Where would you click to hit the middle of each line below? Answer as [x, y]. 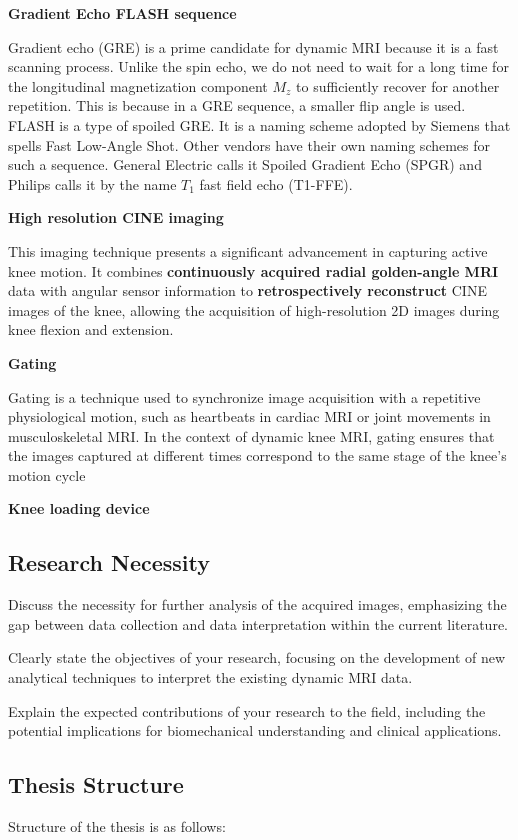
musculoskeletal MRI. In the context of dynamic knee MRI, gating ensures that [251, 435]
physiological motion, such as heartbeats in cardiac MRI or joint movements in [249, 416]
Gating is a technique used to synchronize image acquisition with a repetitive [244, 396]
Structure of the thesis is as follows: [117, 826]
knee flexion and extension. [91, 329]
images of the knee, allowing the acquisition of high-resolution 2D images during [254, 309]
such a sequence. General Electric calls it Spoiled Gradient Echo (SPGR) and [245, 164]
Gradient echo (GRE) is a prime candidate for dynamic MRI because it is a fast [253, 46]
